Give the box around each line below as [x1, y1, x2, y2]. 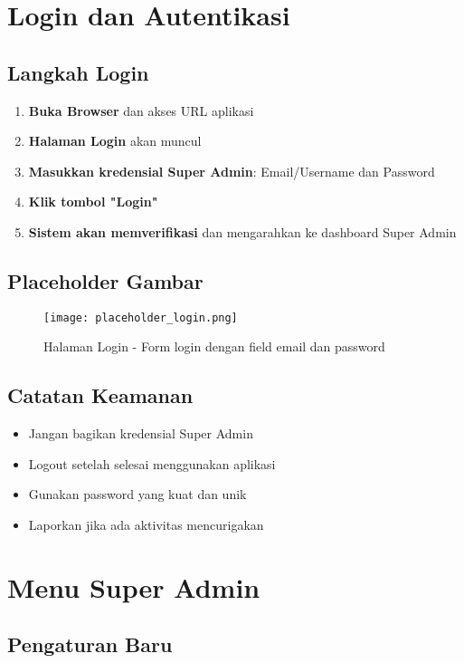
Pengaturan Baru [7, 630, 173, 658]
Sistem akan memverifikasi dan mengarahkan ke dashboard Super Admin [28, 222, 457, 241]
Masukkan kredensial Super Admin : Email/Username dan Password [28, 161, 435, 180]
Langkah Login [7, 58, 149, 86]
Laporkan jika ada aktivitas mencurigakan [28, 514, 264, 533]
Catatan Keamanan [7, 381, 194, 409]
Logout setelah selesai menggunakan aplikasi [28, 454, 276, 473]
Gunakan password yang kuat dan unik [28, 485, 247, 504]
